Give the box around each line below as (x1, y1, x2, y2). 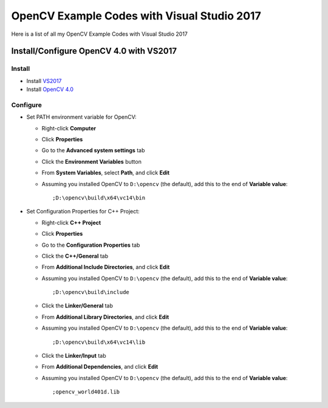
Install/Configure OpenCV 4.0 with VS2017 (11, 46, 177, 56)
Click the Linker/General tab (41, 302, 114, 309)
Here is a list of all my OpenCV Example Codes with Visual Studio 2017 (11, 30, 188, 38)
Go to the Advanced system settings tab (41, 147, 145, 154)
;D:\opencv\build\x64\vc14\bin (52, 194, 146, 201)
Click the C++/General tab (41, 252, 109, 259)
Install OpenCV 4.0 (26, 85, 74, 93)
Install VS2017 (26, 77, 62, 84)
